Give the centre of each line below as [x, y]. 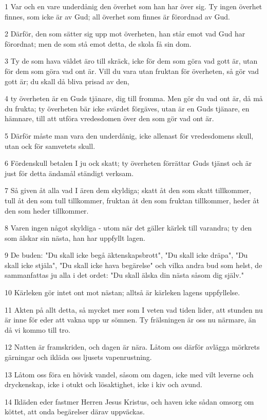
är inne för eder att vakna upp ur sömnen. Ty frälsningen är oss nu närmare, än [130, 320]
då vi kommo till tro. [37, 329]
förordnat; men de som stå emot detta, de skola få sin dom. [98, 43]
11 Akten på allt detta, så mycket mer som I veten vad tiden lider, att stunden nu [134, 309]
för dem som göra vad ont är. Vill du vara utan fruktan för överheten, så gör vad [132, 71]
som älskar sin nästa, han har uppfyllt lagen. [75, 237]
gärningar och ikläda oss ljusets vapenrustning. [78, 357]
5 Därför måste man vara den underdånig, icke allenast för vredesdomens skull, [129, 135]
